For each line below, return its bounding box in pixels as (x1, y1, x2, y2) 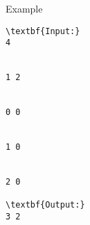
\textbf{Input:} (6, 26, 80, 36)
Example (6, 1, 43, 15)
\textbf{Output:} (6, 200, 85, 210)
